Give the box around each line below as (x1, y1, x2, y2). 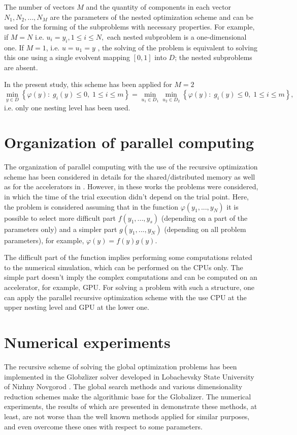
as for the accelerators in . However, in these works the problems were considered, (4, 181, 258, 192)
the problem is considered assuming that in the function (4, 201, 179, 212)
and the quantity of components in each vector (86, 2, 232, 12)
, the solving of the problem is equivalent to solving (97, 42, 257, 52)
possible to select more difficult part (4, 212, 116, 223)
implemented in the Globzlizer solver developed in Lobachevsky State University (4, 371, 254, 382)
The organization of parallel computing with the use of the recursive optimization (4, 161, 258, 172)
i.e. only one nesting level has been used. (4, 102, 130, 112)
